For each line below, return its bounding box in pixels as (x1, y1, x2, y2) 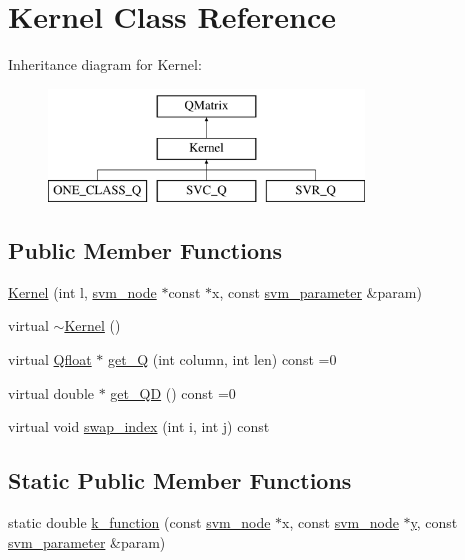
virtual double (8, 382, 95, 403)
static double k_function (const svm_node (8, 512, 271, 533)
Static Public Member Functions (8, 465, 352, 496)
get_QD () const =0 (110, 382, 236, 403)
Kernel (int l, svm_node (8, 281, 157, 302)
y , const (410, 512, 458, 533)
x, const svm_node (282, 512, 399, 533)
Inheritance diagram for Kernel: (8, 54, 202, 75)
